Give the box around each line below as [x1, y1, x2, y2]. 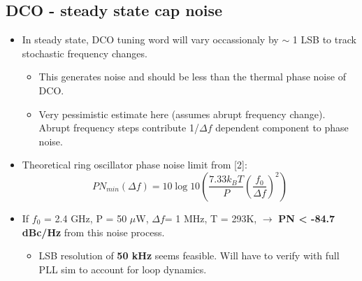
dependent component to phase [215, 120, 349, 135]
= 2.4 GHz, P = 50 [44, 210, 127, 225]
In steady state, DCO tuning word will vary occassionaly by [22, 32, 279, 47]
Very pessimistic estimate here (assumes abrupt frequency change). [38, 106, 326, 121]
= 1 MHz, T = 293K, [164, 210, 257, 225]
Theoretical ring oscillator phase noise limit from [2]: [22, 157, 247, 172]
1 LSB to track [292, 32, 356, 47]
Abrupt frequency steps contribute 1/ [38, 120, 199, 135]
